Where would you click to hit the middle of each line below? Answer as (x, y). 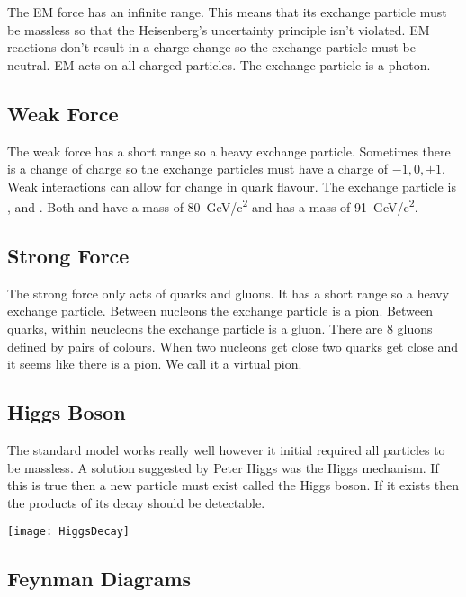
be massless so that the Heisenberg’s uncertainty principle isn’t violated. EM (219, 29)
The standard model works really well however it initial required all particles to (226, 449)
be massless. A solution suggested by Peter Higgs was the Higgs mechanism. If (223, 467)
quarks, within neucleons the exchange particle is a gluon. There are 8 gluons (220, 328)
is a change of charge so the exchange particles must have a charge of (198, 169)
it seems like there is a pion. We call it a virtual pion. (155, 364)
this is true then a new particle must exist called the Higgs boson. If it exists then (233, 485)
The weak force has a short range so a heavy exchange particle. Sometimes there (229, 151)
